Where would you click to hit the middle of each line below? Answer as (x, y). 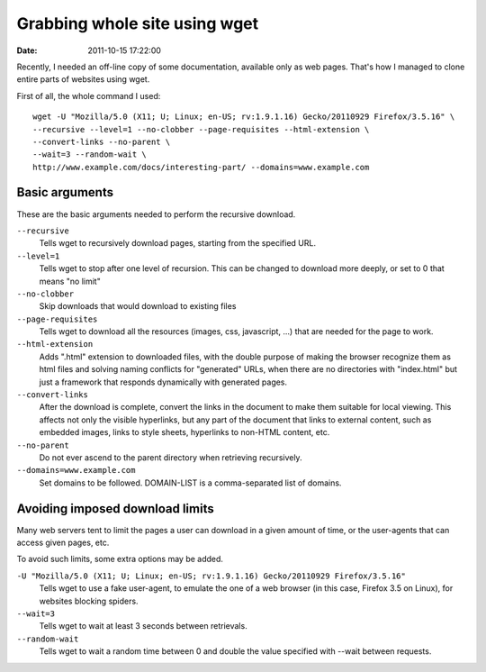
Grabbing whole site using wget (138, 23)
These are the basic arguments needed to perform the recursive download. (156, 214)
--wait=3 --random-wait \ (90, 154)
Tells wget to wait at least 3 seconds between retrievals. (143, 626)
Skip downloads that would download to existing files (138, 306)
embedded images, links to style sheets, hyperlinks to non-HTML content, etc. (184, 432)
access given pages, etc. (63, 543)
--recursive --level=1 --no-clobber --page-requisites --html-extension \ (201, 129)
